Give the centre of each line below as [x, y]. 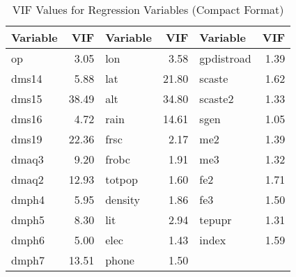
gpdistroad [225, 58]
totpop [122, 179]
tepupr [216, 220]
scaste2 [217, 98]
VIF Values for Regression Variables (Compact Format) [148, 9]
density [123, 199]
